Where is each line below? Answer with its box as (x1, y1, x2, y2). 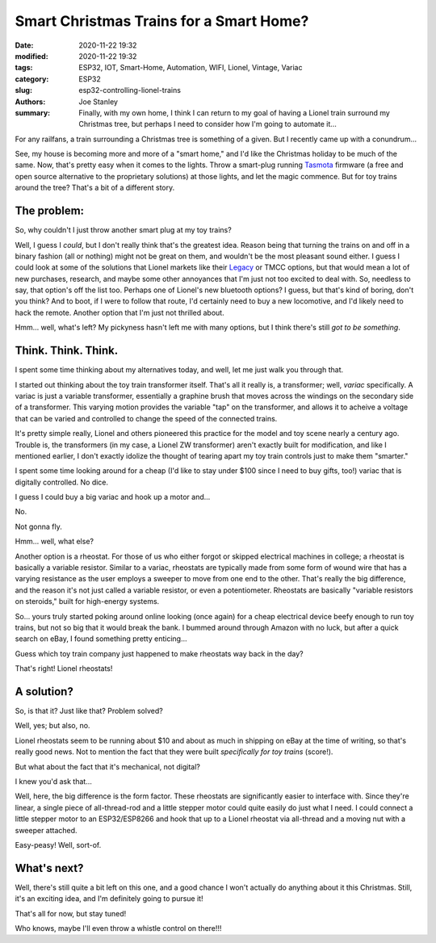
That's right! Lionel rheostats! (15, 664, 113, 673)
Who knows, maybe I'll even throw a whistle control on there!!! (15, 924, 222, 933)
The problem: (15, 204, 85, 218)
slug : (15, 86, 32, 95)
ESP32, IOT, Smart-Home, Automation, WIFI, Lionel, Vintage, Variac (78, 63, 303, 73)
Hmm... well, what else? (15, 537, 94, 547)
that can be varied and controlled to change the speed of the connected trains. (15, 413, 278, 423)
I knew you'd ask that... (15, 777, 92, 786)
